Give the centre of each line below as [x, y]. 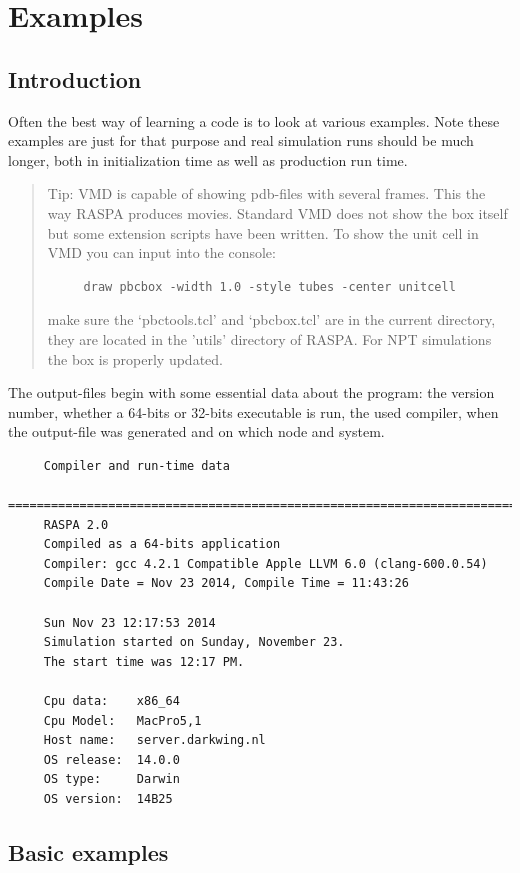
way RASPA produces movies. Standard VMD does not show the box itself [277, 212]
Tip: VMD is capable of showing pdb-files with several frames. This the [266, 193]
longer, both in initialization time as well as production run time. [208, 159]
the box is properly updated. [135, 358]
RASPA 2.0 [76, 524]
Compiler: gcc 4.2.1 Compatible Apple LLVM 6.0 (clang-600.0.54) [265, 563]
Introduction [75, 78]
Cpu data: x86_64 [111, 701]
